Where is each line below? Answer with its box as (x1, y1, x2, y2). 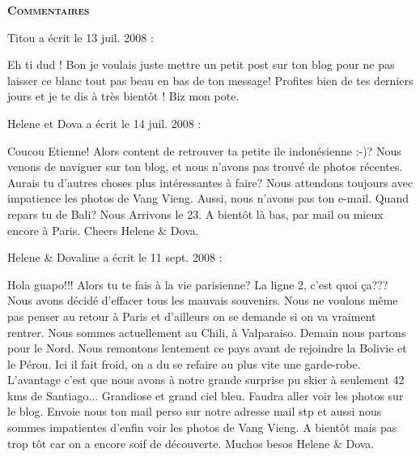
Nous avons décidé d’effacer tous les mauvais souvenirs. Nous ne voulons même (7, 292, 398, 309)
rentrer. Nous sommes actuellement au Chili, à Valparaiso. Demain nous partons (7, 323, 406, 340)
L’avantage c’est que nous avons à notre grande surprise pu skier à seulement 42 (7, 371, 405, 388)
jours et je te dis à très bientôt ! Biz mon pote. (7, 88, 240, 105)
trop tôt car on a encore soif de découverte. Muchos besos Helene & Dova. (7, 434, 375, 451)
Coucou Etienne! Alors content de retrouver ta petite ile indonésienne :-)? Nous (7, 142, 401, 159)
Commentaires (7, 2, 90, 18)
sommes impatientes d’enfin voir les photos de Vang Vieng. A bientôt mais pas (7, 419, 397, 436)
